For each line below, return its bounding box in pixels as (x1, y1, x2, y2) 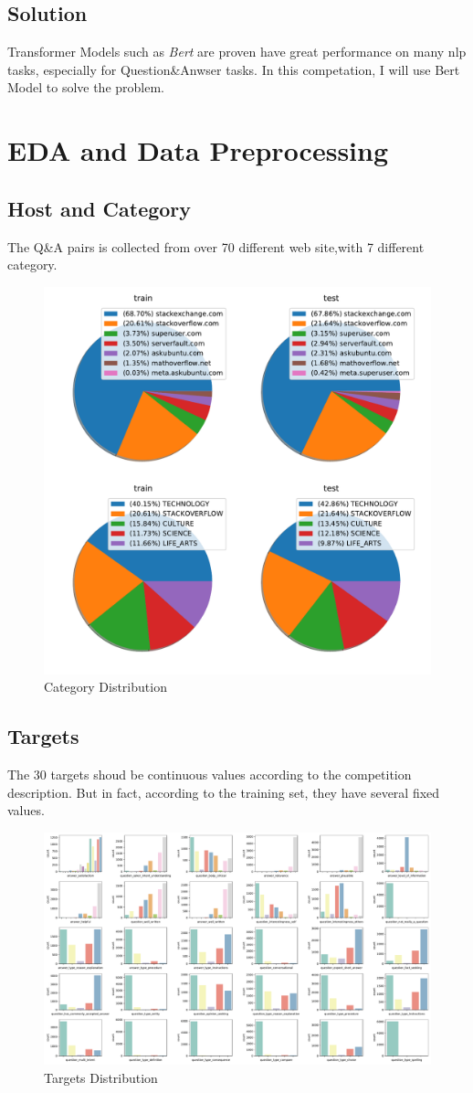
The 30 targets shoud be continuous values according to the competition (7, 765, 412, 784)
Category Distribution (44, 677, 167, 696)
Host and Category (7, 194, 192, 222)
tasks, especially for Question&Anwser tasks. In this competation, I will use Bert (7, 59, 460, 79)
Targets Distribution (44, 1067, 158, 1087)
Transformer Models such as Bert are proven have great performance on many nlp (7, 42, 467, 61)
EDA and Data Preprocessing (7, 132, 389, 169)
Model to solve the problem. (7, 78, 165, 97)
